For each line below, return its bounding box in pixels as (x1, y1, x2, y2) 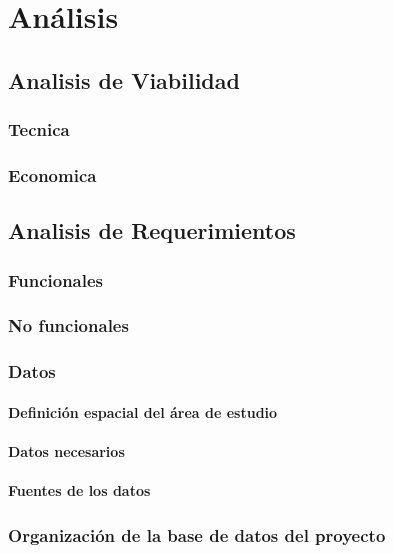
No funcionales (8, 313, 129, 338)
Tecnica (8, 117, 70, 142)
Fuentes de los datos (8, 480, 151, 501)
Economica (8, 162, 97, 187)
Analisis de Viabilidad (8, 64, 240, 95)
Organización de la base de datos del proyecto (8, 522, 386, 547)
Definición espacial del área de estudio (8, 401, 278, 422)
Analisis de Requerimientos (8, 215, 296, 246)
